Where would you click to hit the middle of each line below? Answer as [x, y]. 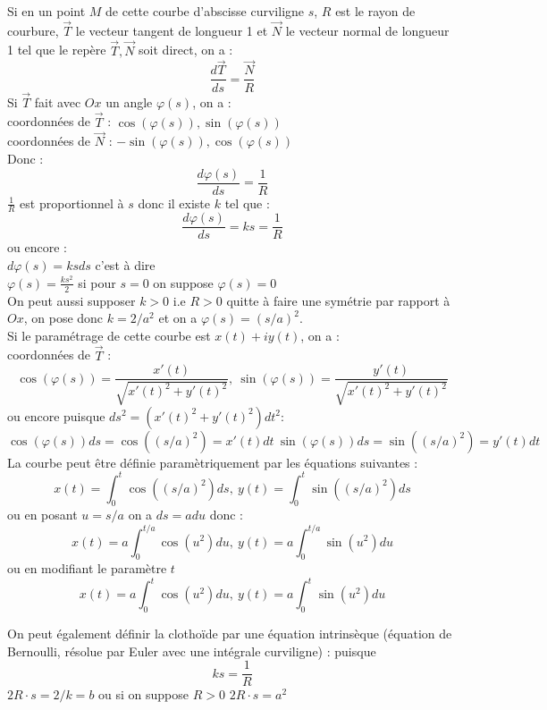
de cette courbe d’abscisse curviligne [205, 11]
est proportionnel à [72, 203]
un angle [129, 101]
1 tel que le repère [57, 50]
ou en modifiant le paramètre [87, 568]
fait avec [58, 101]
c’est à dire [125, 265]
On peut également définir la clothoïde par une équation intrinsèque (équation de [230, 634]
